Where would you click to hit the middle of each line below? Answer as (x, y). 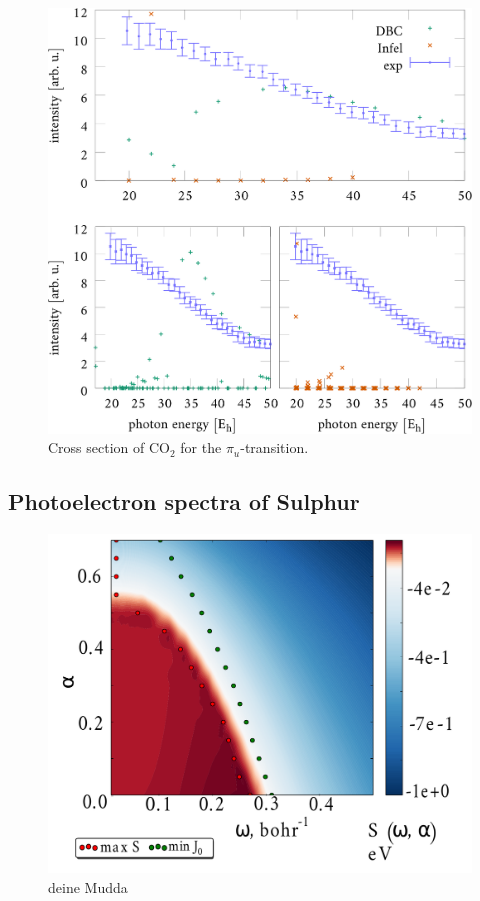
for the (201, 447)
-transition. (274, 447)
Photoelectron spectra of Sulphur (184, 501)
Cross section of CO (109, 447)
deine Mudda (88, 886)
